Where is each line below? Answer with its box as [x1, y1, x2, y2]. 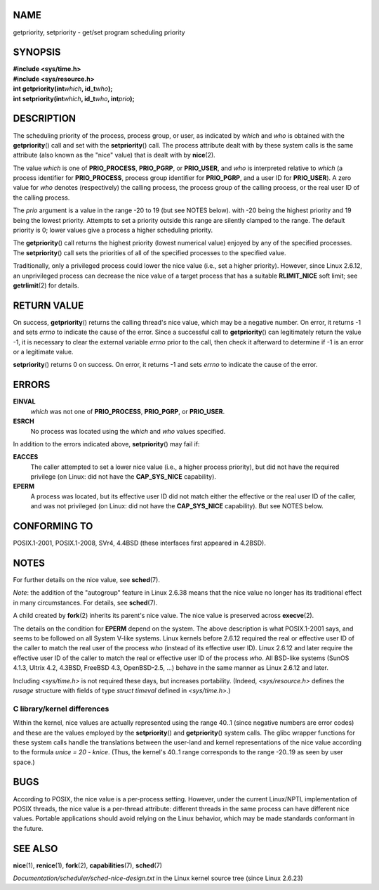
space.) [13, 758, 35, 766]
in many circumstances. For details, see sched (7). [13, 598, 158, 607]
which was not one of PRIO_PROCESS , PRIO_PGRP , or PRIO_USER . [30, 407, 225, 415]
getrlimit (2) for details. [13, 281, 80, 290]
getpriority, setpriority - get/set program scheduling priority [13, 28, 185, 37]
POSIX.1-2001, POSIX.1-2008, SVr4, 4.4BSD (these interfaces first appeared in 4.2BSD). [13, 538, 266, 548]
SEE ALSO [13, 842, 58, 854]
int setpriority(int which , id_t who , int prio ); [13, 94, 135, 103]
